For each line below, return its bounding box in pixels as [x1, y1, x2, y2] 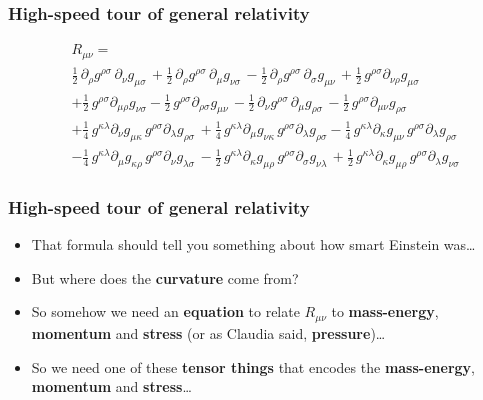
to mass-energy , [331, 301, 439, 322]
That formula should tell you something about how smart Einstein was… [31, 234, 476, 255]
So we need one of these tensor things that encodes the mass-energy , [31, 356, 475, 377]
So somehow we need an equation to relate [31, 301, 300, 322]
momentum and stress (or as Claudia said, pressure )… [31, 322, 386, 343]
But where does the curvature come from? [31, 267, 299, 288]
